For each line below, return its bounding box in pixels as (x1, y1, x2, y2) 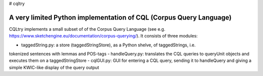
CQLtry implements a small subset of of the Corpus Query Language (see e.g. (9, 26, 166, 32)
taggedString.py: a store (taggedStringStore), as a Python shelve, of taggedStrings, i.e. (21, 42, 196, 48)
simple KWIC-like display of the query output (9, 64, 99, 70)
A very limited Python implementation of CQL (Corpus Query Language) (9, 13, 232, 21)
